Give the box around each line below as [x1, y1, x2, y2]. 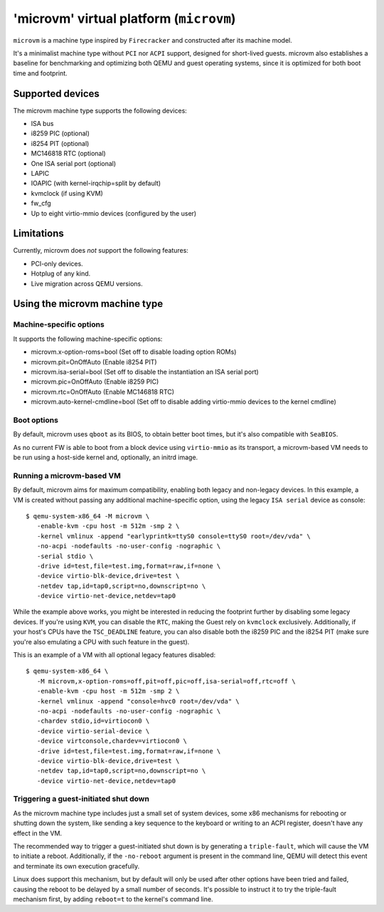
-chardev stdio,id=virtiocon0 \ [36, 717, 150, 725]
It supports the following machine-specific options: [13, 335, 163, 343]
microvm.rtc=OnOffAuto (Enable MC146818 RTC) [31, 387, 174, 396]
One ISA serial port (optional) [31, 159, 117, 167]
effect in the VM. [13, 829, 63, 837]
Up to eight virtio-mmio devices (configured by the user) [31, 209, 197, 217]
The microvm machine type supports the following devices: [13, 106, 188, 115]
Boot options [13, 415, 58, 425]
